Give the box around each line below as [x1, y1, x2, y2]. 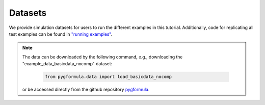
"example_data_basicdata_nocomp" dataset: [22, 61, 112, 67]
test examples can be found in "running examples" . [9, 31, 112, 37]
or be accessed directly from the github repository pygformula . [22, 86, 150, 93]
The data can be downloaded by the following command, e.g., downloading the [22, 54, 183, 60]
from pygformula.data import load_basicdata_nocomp [45, 74, 172, 79]
